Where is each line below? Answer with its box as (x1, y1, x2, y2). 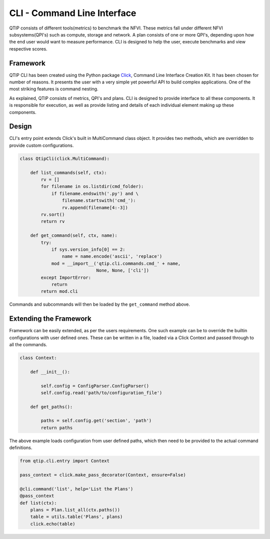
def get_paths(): (30, 404, 73, 410)
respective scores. (9, 45, 47, 52)
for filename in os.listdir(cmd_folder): (40, 184, 144, 189)
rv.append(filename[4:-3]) (61, 205, 128, 210)
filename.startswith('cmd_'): (61, 198, 136, 203)
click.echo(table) (30, 521, 75, 527)
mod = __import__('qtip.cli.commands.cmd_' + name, (51, 260, 181, 266)
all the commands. (9, 341, 47, 347)
